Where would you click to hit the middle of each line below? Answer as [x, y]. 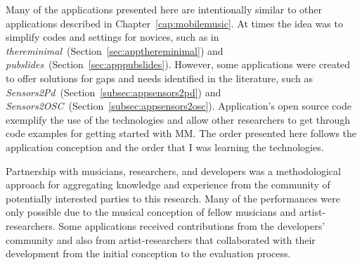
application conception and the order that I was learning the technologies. [165, 147]
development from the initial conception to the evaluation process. [148, 253]
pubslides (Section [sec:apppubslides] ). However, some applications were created [178, 64]
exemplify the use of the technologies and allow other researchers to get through [178, 119]
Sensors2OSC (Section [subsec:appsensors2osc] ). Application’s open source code [179, 106]
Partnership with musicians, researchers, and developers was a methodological [173, 170]
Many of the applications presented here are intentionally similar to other [164, 9]
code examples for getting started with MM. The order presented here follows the [181, 133]
